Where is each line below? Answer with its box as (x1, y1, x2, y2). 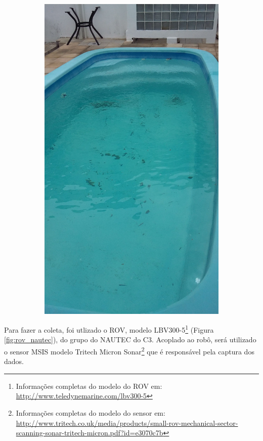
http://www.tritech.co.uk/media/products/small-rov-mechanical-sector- (16, 417, 238, 428)
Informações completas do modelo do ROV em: (16, 380, 162, 391)
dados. (4, 356, 24, 367)
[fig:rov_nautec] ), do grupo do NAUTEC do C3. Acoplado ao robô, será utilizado (4, 334, 256, 345)
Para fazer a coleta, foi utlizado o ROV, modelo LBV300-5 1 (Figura (4, 323, 214, 335)
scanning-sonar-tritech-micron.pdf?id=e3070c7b (16, 427, 163, 438)
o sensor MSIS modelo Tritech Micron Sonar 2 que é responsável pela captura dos (4, 344, 254, 356)
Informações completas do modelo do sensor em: (16, 408, 165, 418)
